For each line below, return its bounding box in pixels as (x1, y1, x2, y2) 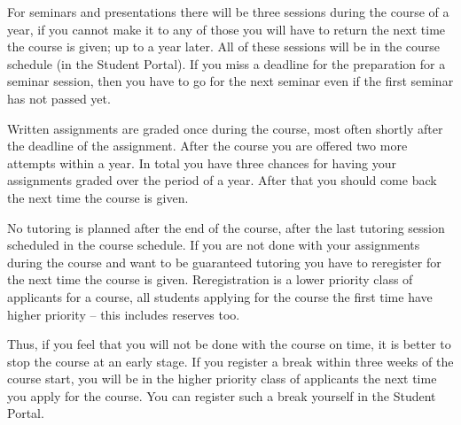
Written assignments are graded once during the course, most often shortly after (7, 119, 443, 137)
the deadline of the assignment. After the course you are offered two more (7, 136, 408, 155)
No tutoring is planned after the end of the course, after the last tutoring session (7, 218, 445, 236)
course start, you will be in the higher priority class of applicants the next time (7, 369, 437, 388)
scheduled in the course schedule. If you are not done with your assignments (7, 236, 420, 254)
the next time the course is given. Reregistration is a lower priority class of (7, 270, 413, 289)
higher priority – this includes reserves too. (7, 305, 240, 323)
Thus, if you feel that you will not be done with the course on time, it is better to (7, 335, 451, 353)
